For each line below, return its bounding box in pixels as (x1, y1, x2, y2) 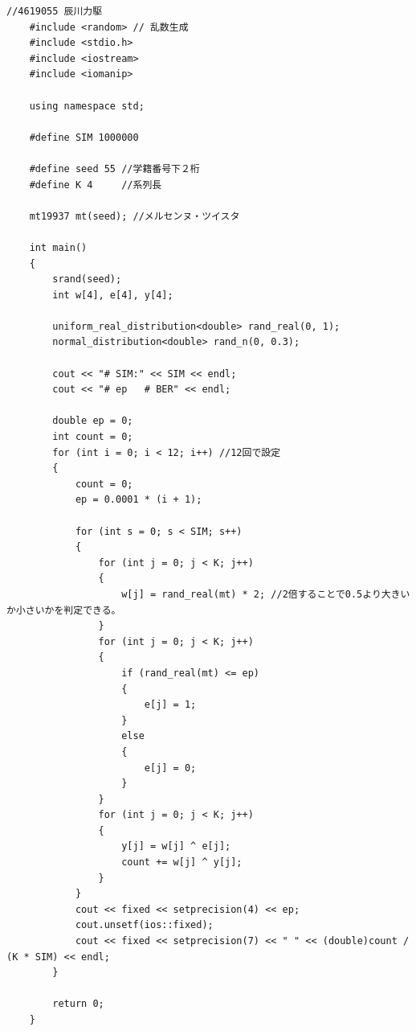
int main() (29, 241, 88, 253)
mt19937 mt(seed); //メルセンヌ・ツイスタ (29, 210, 240, 222)
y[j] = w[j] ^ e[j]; (121, 840, 231, 852)
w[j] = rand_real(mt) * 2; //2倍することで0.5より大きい (121, 588, 410, 600)
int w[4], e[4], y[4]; (52, 289, 173, 301)
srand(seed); (52, 273, 122, 285)
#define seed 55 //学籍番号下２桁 (29, 162, 200, 175)
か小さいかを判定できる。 (6, 604, 121, 616)
